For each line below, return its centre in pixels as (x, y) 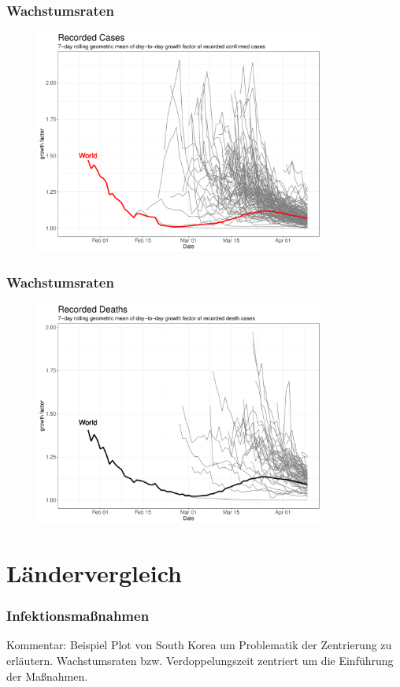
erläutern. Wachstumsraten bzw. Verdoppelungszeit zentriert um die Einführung (200, 660)
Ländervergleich (94, 572)
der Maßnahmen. (47, 676)
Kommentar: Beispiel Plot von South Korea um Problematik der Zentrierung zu (199, 645)
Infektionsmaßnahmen (78, 616)
